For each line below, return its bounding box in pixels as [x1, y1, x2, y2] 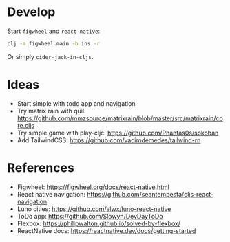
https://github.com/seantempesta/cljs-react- [87, 190, 214, 198]
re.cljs [17, 121, 35, 129]
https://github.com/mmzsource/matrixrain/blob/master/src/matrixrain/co [17, 114, 224, 122]
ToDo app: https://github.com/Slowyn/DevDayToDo [17, 212, 163, 220]
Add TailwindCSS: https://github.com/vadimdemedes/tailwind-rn [17, 135, 201, 144]
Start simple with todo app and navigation [17, 99, 136, 107]
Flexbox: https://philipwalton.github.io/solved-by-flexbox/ [17, 219, 181, 228]
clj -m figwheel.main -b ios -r [7, 40, 100, 47]
